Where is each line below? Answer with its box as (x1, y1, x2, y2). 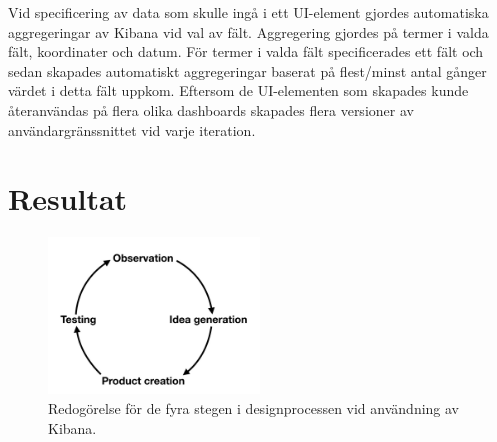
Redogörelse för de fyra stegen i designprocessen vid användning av (48, 398, 460, 418)
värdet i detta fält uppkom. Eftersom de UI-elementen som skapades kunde (8, 80, 469, 101)
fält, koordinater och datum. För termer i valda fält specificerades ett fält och (8, 41, 484, 62)
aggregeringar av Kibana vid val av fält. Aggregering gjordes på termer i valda (8, 21, 489, 42)
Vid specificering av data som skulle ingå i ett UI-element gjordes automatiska (8, 2, 489, 22)
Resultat (8, 178, 128, 219)
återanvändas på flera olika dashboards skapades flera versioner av (8, 99, 414, 120)
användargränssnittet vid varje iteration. (8, 119, 256, 140)
